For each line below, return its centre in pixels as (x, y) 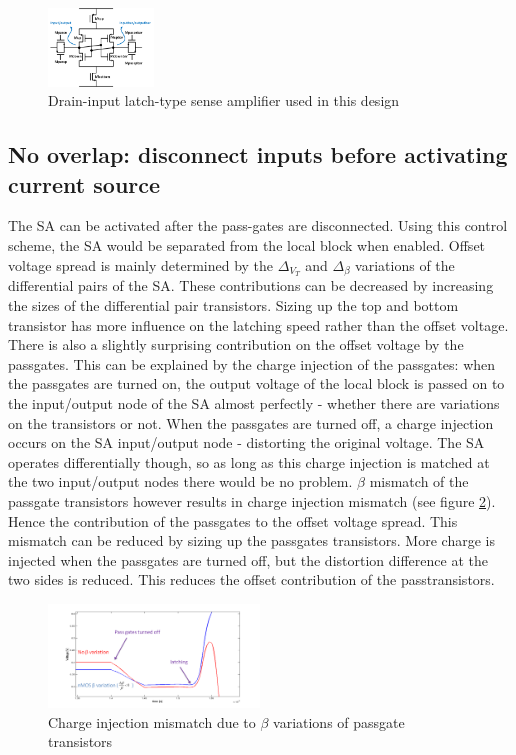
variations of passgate (339, 721)
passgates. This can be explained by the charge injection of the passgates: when (252, 363)
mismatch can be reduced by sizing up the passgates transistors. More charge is (251, 540)
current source (84, 183)
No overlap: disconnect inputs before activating (258, 154)
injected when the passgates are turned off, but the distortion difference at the (248, 559)
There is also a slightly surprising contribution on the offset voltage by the (236, 344)
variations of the (405, 264)
